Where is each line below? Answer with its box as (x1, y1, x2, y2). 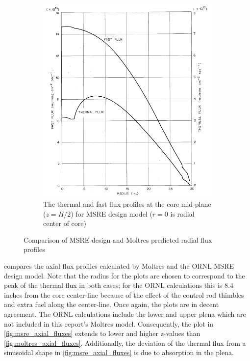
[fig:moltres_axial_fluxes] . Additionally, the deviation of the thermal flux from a (4, 337, 246, 348)
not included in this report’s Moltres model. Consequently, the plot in (4, 318, 214, 329)
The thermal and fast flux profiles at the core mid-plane (43, 199, 211, 209)
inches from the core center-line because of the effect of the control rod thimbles (4, 289, 244, 300)
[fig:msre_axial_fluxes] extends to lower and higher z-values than (4, 328, 200, 338)
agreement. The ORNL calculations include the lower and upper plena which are (4, 309, 246, 319)
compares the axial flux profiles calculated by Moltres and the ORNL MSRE (4, 261, 234, 271)
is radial (170, 208, 195, 219)
